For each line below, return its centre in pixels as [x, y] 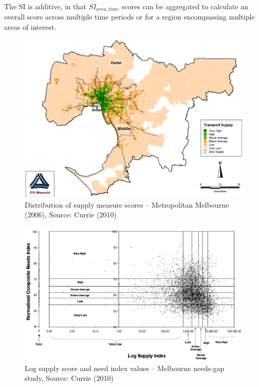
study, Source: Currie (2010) [69, 378]
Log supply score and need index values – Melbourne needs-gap [125, 368]
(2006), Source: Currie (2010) [71, 215]
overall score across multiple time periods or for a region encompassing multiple [129, 17]
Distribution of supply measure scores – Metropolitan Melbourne [127, 204]
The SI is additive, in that [45, 6]
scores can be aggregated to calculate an [185, 6]
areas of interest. [30, 27]
